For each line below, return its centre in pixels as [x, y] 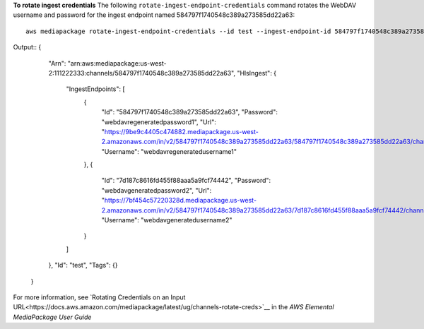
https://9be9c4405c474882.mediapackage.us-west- [182, 131]
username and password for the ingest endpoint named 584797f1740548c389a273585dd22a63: [154, 15]
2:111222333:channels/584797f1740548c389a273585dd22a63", [142, 73]
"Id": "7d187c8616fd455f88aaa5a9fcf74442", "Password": [186, 181]
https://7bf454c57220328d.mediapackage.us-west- [181, 201]
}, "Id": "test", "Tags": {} [83, 265]
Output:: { [27, 47]
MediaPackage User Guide [52, 317]
